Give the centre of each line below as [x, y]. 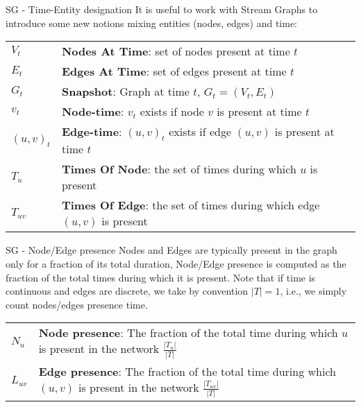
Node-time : [93, 112]
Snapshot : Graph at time [125, 92]
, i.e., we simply [313, 291]
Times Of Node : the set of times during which [179, 169]
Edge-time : [92, 132]
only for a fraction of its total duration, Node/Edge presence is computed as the [176, 263]
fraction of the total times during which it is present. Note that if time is [161, 277]
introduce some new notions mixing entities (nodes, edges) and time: [152, 23]
